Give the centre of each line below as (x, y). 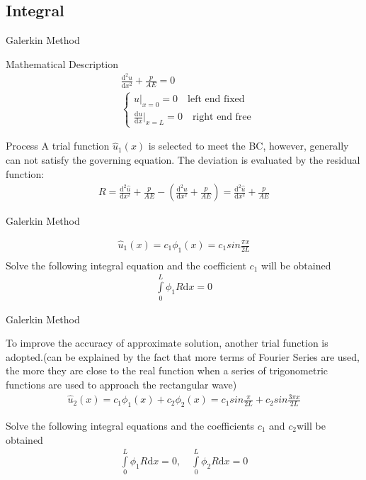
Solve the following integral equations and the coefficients (130, 425)
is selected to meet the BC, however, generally (248, 146)
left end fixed (216, 99)
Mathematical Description (62, 63)
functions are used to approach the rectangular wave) (121, 384)
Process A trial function (58, 146)
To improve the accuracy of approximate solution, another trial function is (167, 343)
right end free (222, 117)
